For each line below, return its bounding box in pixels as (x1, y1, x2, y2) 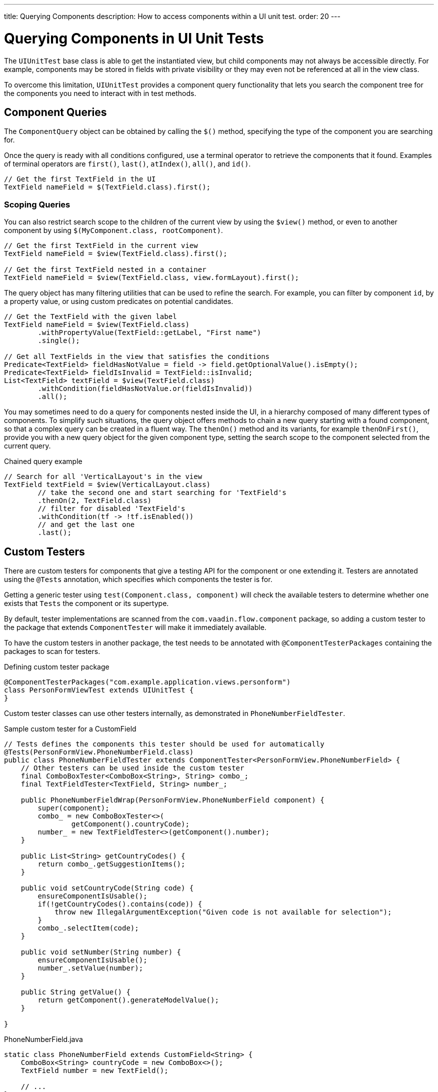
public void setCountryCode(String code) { (20, 883, 194, 892)
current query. (4, 441, 51, 450)
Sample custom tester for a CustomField (4, 724, 136, 733)
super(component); (37, 803, 109, 812)
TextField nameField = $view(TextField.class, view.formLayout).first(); (4, 273, 299, 282)
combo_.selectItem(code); (37, 923, 139, 932)
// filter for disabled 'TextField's (37, 504, 185, 513)
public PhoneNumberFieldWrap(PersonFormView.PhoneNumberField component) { (20, 795, 324, 804)
